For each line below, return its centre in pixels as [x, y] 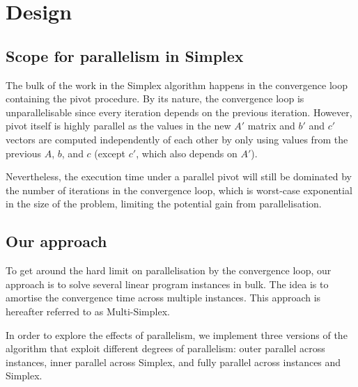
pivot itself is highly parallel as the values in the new [118, 126]
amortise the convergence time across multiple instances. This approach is [163, 298]
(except [110, 153]
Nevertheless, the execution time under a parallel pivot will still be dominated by [179, 176]
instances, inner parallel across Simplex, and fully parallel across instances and [173, 362]
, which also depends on [187, 153]
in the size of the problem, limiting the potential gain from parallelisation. [164, 204]
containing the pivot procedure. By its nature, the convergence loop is [155, 98]
